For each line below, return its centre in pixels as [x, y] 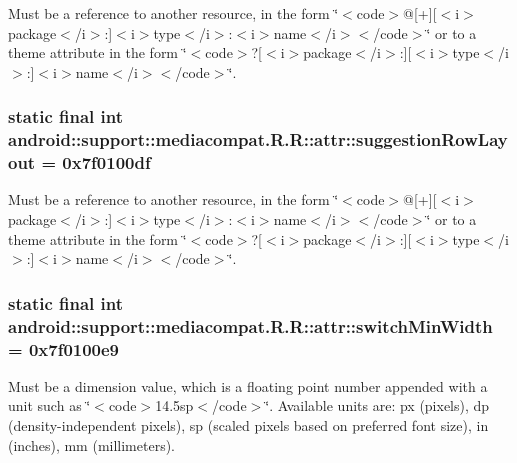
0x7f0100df [106, 162]
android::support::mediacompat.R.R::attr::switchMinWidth [250, 325]
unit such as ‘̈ [49, 405]
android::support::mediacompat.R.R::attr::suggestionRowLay [258, 139]
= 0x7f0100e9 [64, 348]
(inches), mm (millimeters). [92, 444]
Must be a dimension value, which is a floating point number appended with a [248, 385]
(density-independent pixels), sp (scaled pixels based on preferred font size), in [248, 425]
